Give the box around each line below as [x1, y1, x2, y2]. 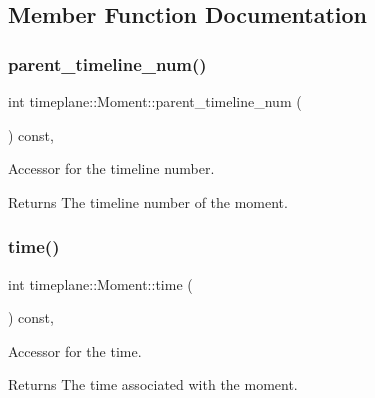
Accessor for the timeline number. [8, 158, 215, 179]
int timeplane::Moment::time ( [8, 273, 193, 294]
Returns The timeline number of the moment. [8, 191, 288, 212]
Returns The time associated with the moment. [8, 374, 298, 395]
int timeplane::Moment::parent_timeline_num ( [8, 91, 302, 111]
